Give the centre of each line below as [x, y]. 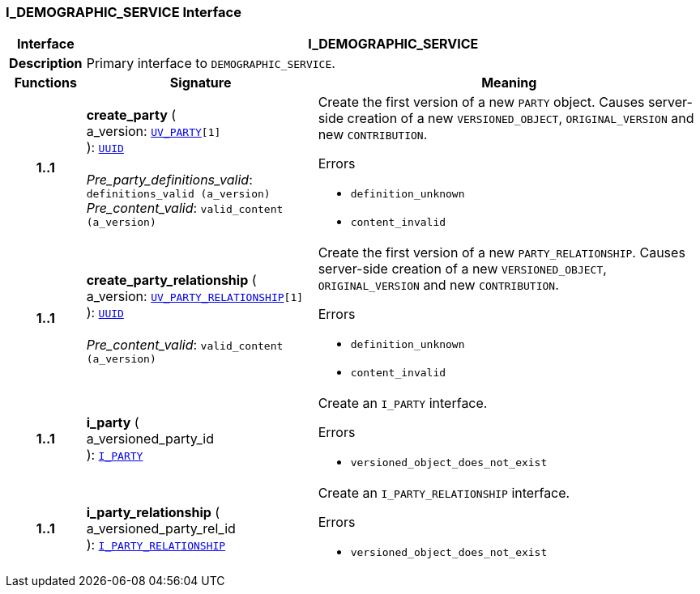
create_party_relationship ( [171, 280]
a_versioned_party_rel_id [161, 528]
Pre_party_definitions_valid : [169, 180]
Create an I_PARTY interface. [403, 403]
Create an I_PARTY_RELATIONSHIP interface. [444, 493]
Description [46, 64]
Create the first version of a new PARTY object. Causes [481, 102]
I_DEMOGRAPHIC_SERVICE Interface [124, 12]
